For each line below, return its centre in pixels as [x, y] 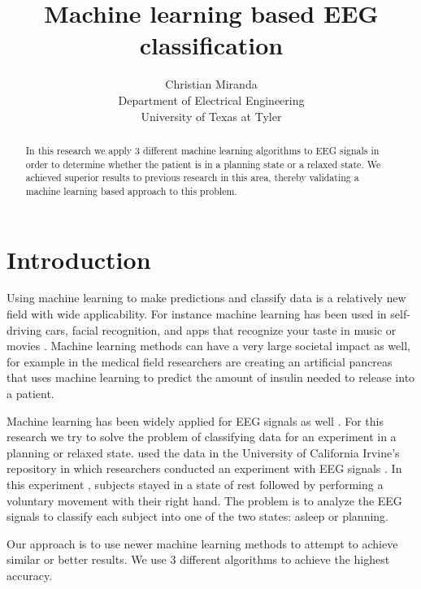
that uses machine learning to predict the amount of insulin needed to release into [211, 377]
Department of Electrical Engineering [211, 100]
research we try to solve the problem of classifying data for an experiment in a [202, 437]
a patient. [30, 394]
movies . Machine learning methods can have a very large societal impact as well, [208, 346]
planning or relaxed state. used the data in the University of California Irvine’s [203, 452]
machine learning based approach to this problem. [131, 191]
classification [211, 45]
